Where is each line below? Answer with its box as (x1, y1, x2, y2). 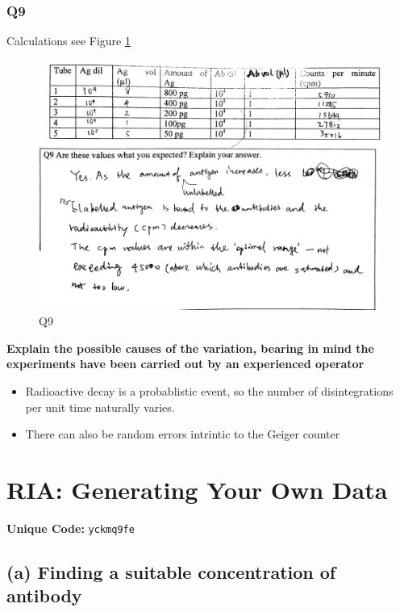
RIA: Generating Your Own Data (6, 473, 388, 506)
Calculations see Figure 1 (6, 32, 131, 49)
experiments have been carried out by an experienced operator (6, 355, 365, 372)
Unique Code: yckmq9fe (6, 519, 135, 536)
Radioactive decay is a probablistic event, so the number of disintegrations (25, 383, 394, 400)
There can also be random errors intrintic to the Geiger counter (25, 425, 340, 442)
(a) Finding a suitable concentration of (6, 560, 336, 585)
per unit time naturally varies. (25, 398, 175, 415)
